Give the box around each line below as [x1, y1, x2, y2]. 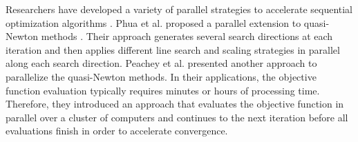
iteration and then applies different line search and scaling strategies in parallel [6, 42, 340, 57]
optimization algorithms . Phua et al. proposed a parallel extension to [6, 15, 301, 30]
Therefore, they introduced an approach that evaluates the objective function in [6, 97, 344, 111]
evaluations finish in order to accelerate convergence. [6, 123, 228, 138]
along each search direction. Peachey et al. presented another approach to [6, 56, 317, 70]
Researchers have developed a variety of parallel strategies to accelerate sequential [6, 2, 353, 16]
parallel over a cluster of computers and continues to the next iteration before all [6, 110, 348, 124]
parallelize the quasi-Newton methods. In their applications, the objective [6, 69, 317, 83]
